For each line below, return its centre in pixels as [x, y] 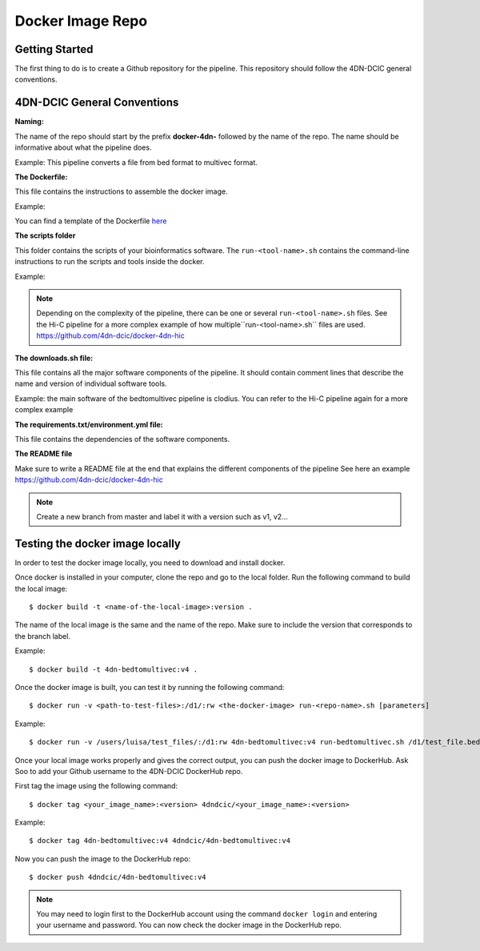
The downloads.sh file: [54, 358]
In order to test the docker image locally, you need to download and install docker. [150, 562]
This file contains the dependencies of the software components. [122, 439]
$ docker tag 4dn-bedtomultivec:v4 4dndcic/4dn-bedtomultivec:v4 [160, 841]
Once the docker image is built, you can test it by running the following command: [150, 687]
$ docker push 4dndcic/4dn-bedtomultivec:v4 [118, 877]
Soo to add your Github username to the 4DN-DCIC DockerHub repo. [129, 771]
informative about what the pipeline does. [83, 147]
